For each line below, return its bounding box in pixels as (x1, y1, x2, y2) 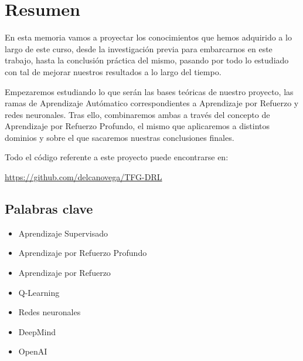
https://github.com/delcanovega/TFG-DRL (5, 171, 162, 183)
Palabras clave (5, 200, 93, 218)
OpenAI (18, 345, 47, 357)
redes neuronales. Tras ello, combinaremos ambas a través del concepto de (5, 108, 270, 120)
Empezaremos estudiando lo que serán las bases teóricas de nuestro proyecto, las (5, 85, 294, 97)
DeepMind (18, 325, 56, 338)
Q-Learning (18, 286, 60, 298)
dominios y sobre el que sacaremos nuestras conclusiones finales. (5, 131, 234, 143)
